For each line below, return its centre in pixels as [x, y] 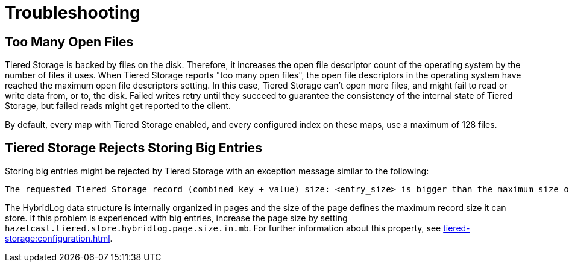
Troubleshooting [73, 13]
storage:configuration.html [58, 239]
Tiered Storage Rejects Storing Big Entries [134, 148]
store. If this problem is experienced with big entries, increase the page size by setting [176, 218]
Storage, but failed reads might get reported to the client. [118, 106]
